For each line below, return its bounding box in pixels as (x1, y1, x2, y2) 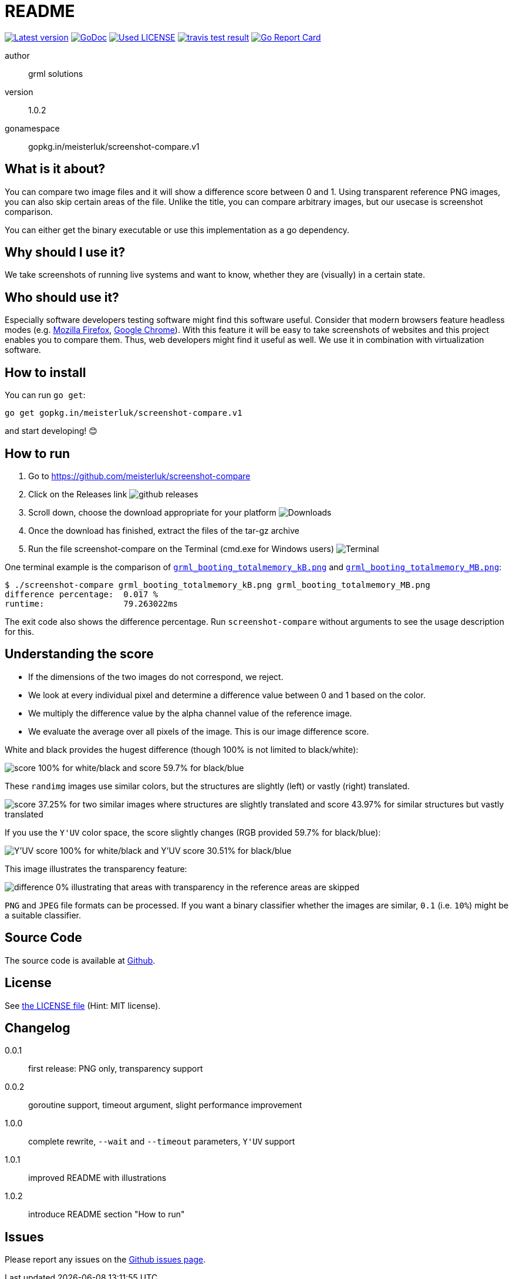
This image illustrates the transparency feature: (5, 863, 187, 874)
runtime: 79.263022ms (5, 598, 178, 608)
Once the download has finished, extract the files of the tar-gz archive (28, 525, 299, 536)
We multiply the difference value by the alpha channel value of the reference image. (28, 708, 352, 718)
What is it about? (5, 161, 106, 177)
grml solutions (28, 68, 83, 79)
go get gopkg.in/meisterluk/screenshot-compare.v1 (5, 408, 242, 418)
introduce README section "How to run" (28, 1209, 185, 1220)
